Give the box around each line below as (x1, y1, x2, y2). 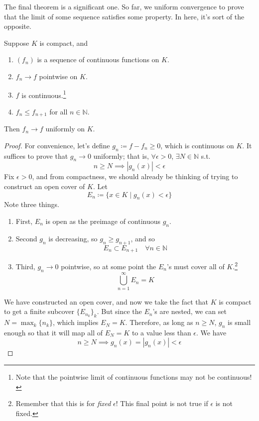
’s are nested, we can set (152, 306, 227, 316)
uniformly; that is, (93, 150, 149, 161)
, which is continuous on (160, 140, 234, 150)
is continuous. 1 (21, 88, 66, 100)
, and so (130, 233, 155, 243)
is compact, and (39, 37, 88, 48)
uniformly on (45, 123, 85, 134)
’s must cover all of (167, 261, 225, 271)
